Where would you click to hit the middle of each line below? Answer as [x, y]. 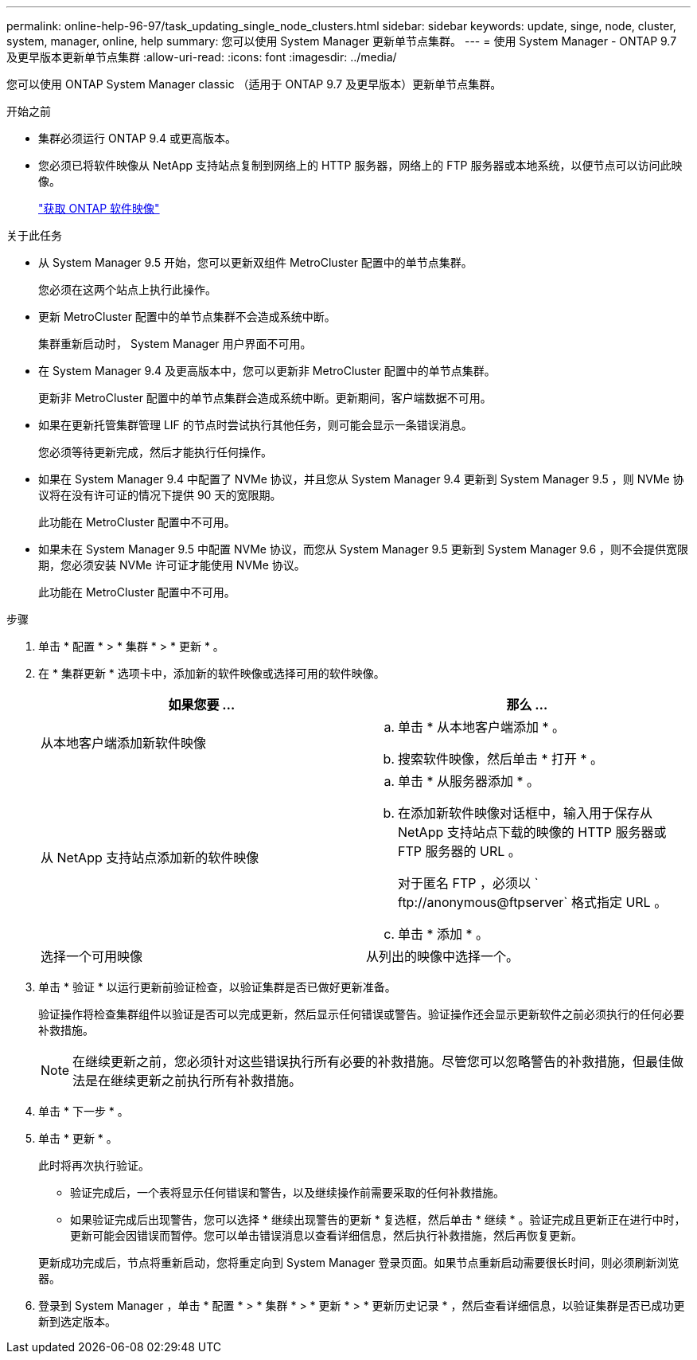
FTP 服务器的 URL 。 [459, 851]
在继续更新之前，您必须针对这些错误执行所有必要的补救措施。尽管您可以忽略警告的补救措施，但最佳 [372, 1061]
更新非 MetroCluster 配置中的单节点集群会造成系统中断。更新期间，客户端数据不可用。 [265, 398]
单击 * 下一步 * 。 [84, 1111]
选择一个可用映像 [92, 956]
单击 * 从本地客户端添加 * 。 [482, 727]
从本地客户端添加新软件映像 [124, 743]
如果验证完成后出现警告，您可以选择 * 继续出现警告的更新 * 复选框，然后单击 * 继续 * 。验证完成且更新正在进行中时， [378, 1219]
